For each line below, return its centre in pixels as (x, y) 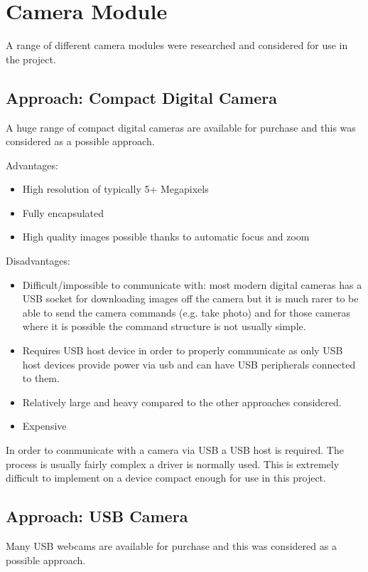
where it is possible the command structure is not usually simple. (164, 326)
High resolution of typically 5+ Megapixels (115, 189)
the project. (31, 59)
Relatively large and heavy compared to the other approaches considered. (182, 402)
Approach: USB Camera (97, 516)
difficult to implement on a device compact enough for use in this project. (166, 478)
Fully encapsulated (63, 212)
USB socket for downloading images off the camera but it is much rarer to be (190, 298)
